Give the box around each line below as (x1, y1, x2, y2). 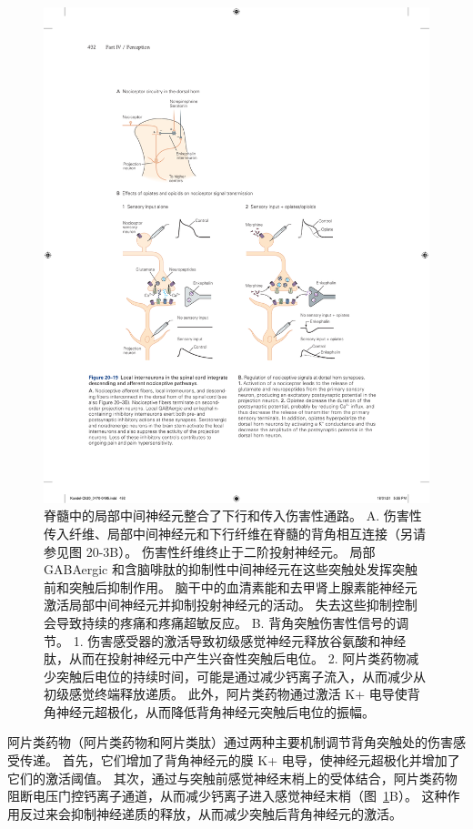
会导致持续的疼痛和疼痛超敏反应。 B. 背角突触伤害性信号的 (44, 612, 397, 632)
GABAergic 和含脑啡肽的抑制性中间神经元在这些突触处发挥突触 (44, 560, 418, 579)
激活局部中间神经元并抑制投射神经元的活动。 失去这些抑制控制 (44, 595, 418, 614)
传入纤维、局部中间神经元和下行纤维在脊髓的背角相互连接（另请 (44, 523, 426, 542)
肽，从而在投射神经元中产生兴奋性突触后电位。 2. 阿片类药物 (44, 649, 407, 668)
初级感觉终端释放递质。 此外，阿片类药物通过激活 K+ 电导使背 (44, 684, 420, 703)
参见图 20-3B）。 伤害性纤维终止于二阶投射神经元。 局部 (44, 541, 376, 561)
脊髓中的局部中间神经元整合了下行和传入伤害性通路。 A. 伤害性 (44, 506, 422, 525)
